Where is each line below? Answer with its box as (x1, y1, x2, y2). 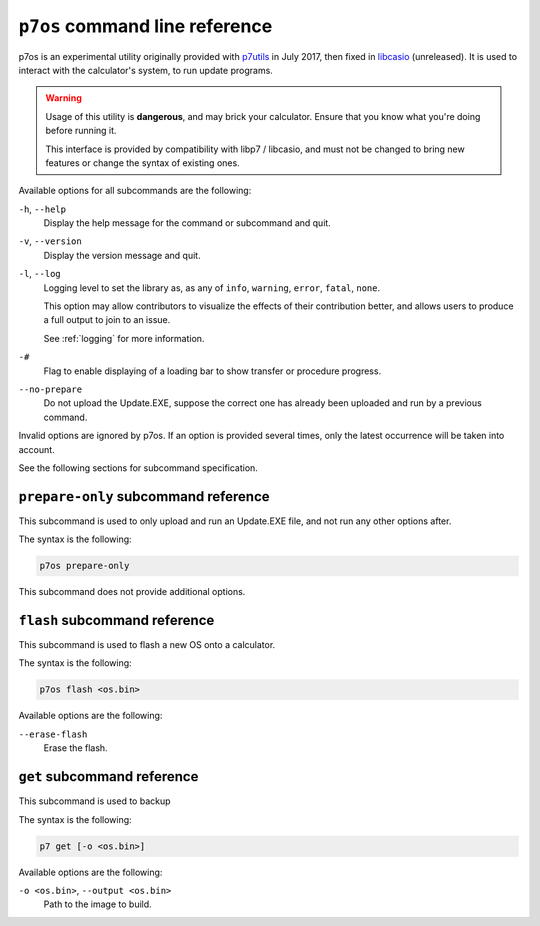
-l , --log (18, 268, 61, 280)
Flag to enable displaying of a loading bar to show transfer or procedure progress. (43, 365, 382, 377)
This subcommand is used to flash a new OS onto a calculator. (18, 639, 276, 651)
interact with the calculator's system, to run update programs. (18, 64, 274, 76)
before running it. (45, 125, 117, 137)
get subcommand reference (18, 768, 199, 785)
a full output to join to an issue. (43, 314, 171, 326)
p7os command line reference (18, 15, 273, 37)
